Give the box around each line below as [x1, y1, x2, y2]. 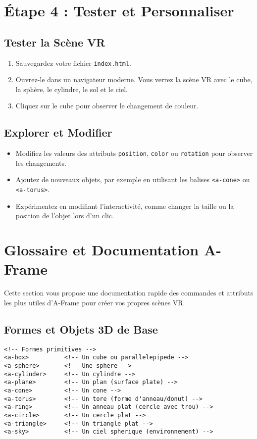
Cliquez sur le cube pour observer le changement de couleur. [15, 100, 199, 111]
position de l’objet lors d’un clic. [15, 210, 114, 221]
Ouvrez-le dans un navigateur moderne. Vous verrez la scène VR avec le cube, [15, 74, 253, 85]
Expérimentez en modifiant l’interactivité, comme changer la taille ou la [15, 200, 234, 211]
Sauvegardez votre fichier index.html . [15, 57, 131, 68]
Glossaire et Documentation [4, 240, 199, 260]
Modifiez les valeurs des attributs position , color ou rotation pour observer [15, 148, 253, 158]
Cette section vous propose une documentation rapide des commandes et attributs [4, 288, 254, 298]
